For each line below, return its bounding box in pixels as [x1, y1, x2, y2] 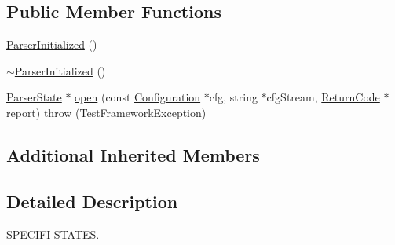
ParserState [6, 89, 62, 105]
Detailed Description [6, 188, 178, 213]
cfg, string [209, 89, 258, 105]
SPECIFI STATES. [6, 225, 100, 242]
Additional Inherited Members [6, 142, 260, 166]
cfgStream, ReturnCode [266, 89, 380, 105]
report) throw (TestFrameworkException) [6, 104, 207, 120]
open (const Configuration [75, 89, 201, 105]
